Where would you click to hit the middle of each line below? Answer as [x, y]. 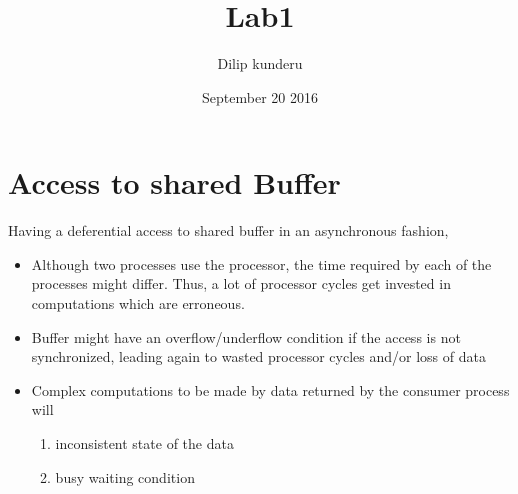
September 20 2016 [260, 96]
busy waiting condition [125, 476]
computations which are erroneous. [138, 303]
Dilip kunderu [260, 63]
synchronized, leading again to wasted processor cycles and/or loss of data [258, 356]
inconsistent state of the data [144, 443]
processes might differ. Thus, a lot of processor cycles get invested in [241, 283]
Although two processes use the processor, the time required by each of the [261, 263]
